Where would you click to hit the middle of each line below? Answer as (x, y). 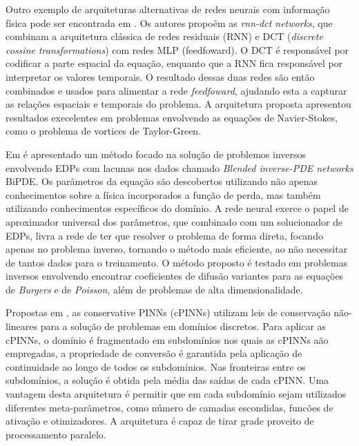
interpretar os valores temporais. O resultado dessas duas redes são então (160, 76)
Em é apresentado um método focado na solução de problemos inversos (156, 154)
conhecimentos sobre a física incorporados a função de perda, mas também (163, 194)
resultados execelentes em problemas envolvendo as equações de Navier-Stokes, (172, 117)
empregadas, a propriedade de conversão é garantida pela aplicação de (154, 353)
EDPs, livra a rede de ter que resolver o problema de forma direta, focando (164, 235)
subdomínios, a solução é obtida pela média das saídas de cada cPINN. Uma (167, 380)
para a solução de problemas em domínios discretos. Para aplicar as (183, 326)
